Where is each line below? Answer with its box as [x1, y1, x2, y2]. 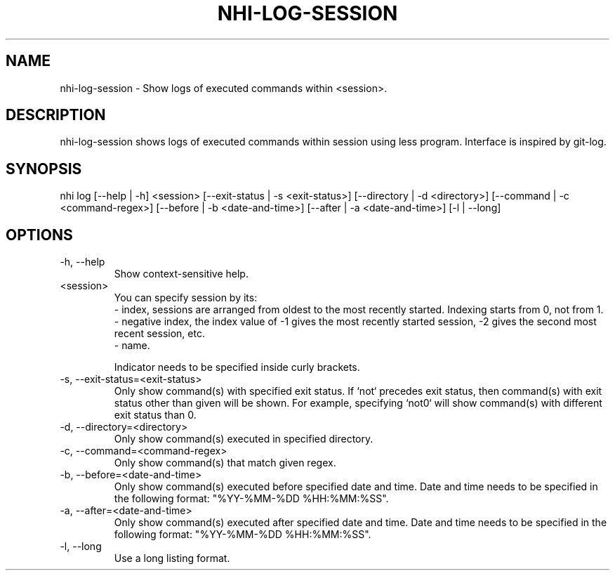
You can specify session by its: [114, 292, 258, 304]
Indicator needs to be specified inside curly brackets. [114, 361, 360, 374]
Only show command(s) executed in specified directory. [114, 433, 373, 445]
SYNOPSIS [6, 159, 82, 178]
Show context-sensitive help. [114, 268, 249, 280]
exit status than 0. [114, 409, 197, 421]
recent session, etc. [114, 327, 205, 340]
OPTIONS [6, 225, 73, 244]
